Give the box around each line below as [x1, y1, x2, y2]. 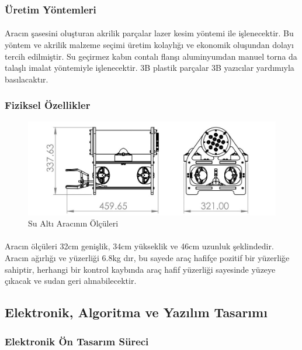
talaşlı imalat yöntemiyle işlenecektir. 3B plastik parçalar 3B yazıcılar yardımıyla [5, 61, 294, 74]
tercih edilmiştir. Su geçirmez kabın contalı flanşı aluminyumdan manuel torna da [5, 50, 297, 62]
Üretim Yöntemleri [5, 2, 96, 16]
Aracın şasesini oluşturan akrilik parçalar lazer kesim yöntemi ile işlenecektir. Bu [5, 27, 294, 39]
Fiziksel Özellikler [5, 98, 91, 112]
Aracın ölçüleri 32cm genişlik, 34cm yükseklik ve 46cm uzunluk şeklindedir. [5, 240, 274, 252]
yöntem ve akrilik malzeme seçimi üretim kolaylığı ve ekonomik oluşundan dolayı [5, 39, 294, 51]
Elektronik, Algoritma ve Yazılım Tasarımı [5, 303, 268, 321]
